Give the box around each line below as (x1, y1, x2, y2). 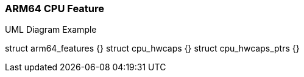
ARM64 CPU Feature (5, 2, 105, 15)
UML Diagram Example (5, 24, 97, 35)
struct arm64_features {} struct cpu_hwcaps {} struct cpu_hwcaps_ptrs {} (5, 43, 300, 54)
